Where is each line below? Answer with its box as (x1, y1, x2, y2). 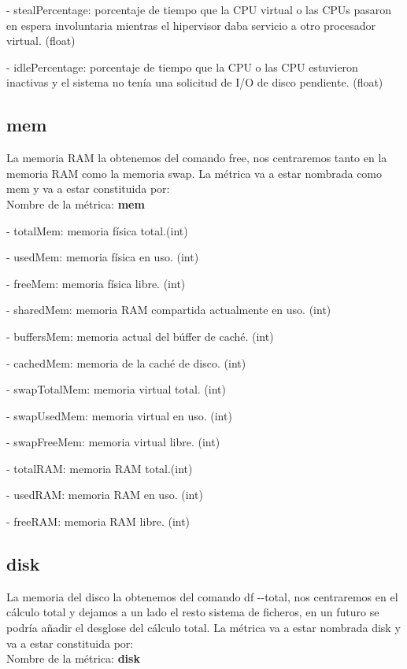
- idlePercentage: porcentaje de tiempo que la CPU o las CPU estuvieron (6, 58, 358, 75)
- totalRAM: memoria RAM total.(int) (6, 460, 193, 476)
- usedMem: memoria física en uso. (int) (6, 249, 199, 265)
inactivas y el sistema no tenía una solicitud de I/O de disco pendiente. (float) (6, 74, 383, 91)
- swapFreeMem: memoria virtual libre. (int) (6, 434, 220, 450)
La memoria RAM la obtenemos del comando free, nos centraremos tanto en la (6, 150, 387, 166)
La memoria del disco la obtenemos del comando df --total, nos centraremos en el (6, 588, 398, 604)
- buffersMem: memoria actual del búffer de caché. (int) (6, 327, 274, 344)
